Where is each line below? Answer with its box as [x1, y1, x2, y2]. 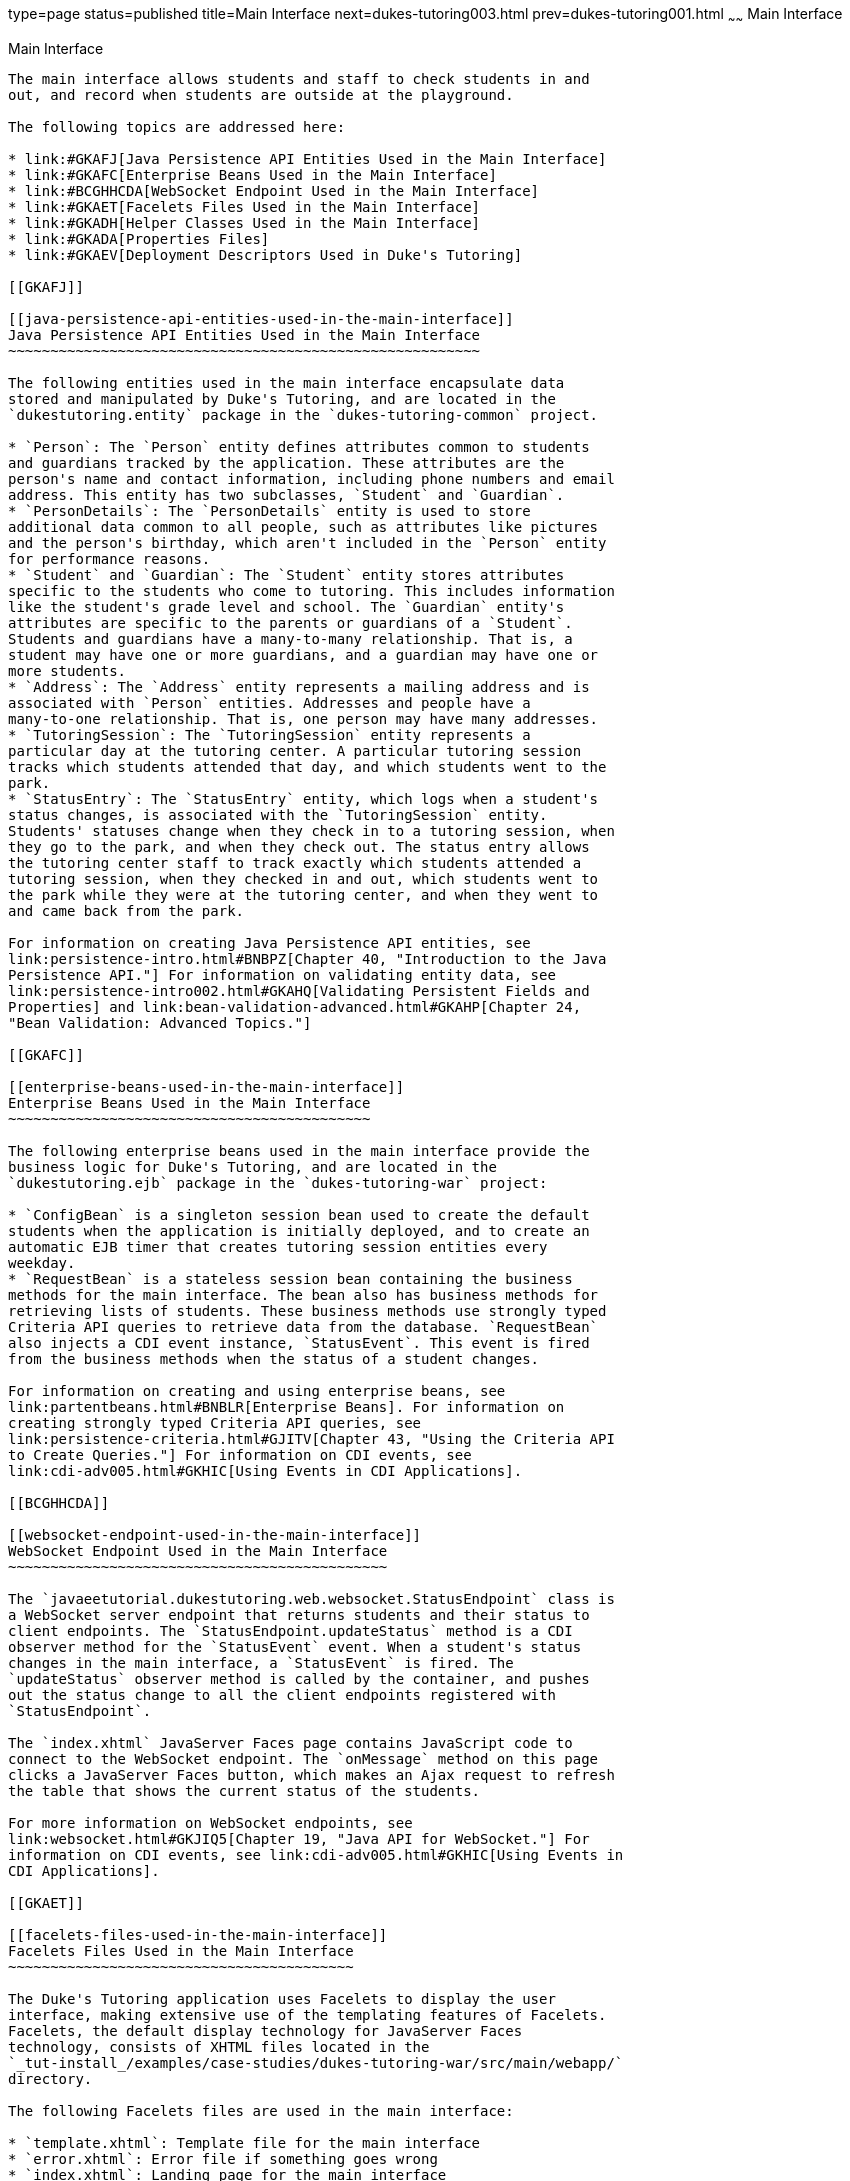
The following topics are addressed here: [8, 118, 346, 135]
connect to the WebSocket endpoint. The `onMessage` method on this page [8, 1750, 599, 1767]
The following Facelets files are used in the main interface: [8, 2102, 514, 2119]
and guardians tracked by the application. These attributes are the [8, 454, 565, 471]
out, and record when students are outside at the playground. [8, 86, 514, 103]
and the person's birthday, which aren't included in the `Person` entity [8, 534, 607, 551]
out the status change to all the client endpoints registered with [8, 1686, 556, 1703]
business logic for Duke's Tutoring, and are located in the [8, 1158, 497, 1175]
